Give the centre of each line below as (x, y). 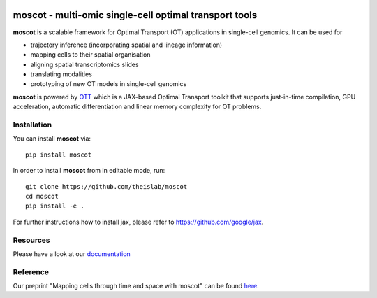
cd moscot (42, 196)
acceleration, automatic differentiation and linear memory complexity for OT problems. (137, 107)
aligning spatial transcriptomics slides (84, 64)
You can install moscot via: (52, 139)
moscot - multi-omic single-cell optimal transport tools (135, 15)
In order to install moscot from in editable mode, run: (89, 171)
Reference (31, 271)
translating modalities (61, 74)
